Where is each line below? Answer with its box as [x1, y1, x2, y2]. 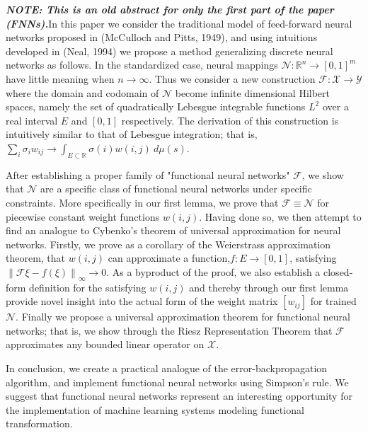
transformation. [6, 416, 73, 431]
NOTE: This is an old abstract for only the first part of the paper [6, 2, 334, 16]
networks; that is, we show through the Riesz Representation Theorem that [6, 323, 333, 337]
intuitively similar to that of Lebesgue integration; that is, [6, 127, 258, 142]
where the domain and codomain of [6, 85, 159, 100]
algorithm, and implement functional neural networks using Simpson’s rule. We [6, 374, 349, 389]
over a [322, 99, 349, 114]
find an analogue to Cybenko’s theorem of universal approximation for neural [6, 223, 341, 238]
